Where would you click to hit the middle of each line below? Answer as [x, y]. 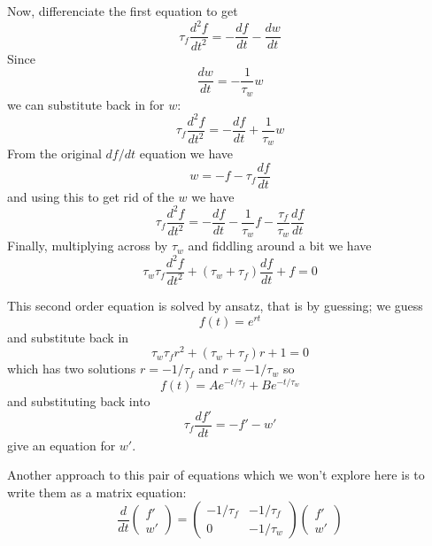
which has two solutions [72, 369]
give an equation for [62, 445]
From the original [54, 154]
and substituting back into [79, 401]
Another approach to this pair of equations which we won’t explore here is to [216, 475]
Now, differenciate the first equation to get [123, 11]
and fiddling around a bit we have [280, 246]
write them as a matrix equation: [97, 492]
